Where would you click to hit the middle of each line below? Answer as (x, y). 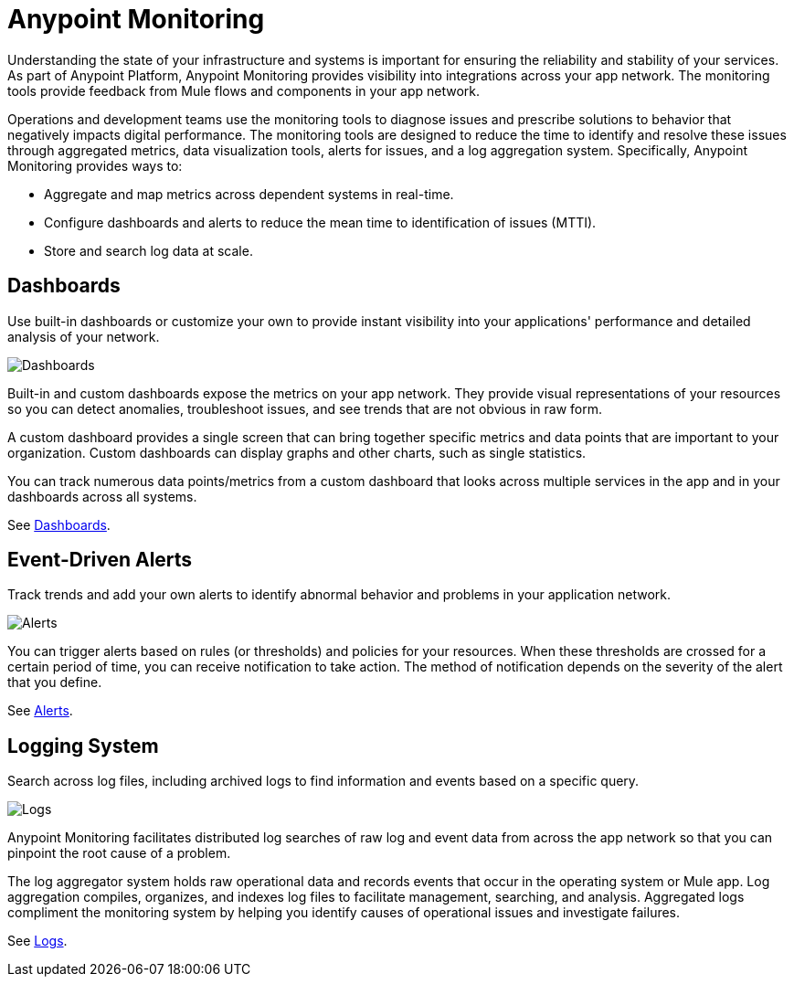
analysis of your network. (84, 336)
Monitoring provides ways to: (95, 165)
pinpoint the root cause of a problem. (119, 853)
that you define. (55, 682)
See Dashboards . (59, 524)
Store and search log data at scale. (148, 250)
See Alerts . (40, 711)
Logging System (83, 746)
